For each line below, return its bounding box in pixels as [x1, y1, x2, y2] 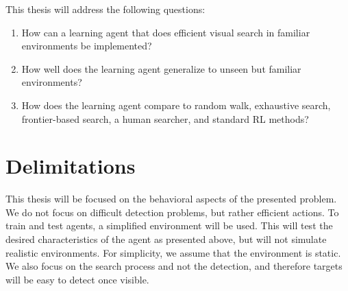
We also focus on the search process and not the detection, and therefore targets [5, 259, 343, 273]
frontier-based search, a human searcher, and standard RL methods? [21, 111, 309, 126]
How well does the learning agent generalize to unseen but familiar [21, 61, 301, 75]
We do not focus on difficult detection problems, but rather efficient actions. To [5, 205, 339, 219]
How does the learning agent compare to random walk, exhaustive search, [21, 97, 331, 112]
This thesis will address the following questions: [5, 2, 206, 16]
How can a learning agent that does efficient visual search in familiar [21, 25, 310, 39]
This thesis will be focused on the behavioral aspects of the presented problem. [5, 191, 337, 206]
